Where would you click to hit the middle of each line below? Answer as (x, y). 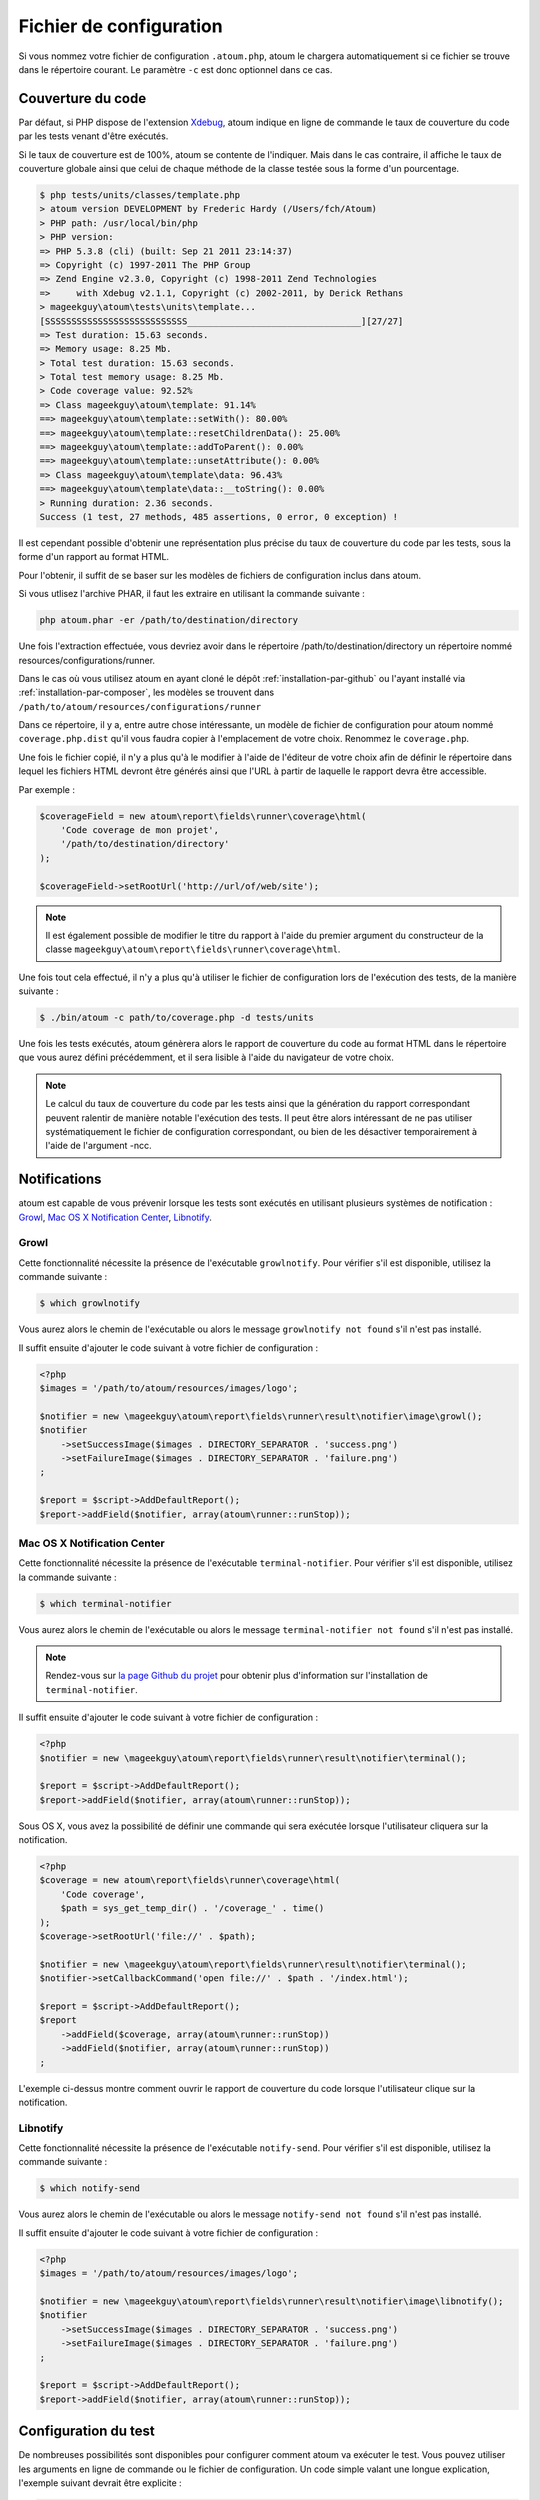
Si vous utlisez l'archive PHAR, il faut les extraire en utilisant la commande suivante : (191, 594)
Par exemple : (46, 789)
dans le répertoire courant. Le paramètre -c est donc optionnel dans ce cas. (175, 69)
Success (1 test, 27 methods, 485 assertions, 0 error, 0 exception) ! (219, 516)
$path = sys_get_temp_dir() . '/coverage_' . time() (192, 1908)
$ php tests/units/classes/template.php (139, 195)
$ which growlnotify (89, 1303)
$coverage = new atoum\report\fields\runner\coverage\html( (190, 1880)
